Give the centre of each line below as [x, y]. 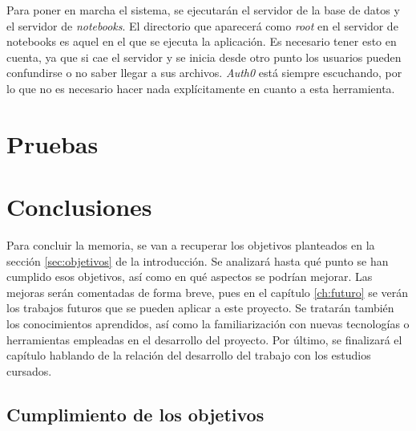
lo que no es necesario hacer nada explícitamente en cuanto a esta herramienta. [201, 88]
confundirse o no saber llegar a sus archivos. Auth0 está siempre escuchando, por [204, 73]
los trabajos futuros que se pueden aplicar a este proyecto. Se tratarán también [200, 308]
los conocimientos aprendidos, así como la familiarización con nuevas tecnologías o [208, 324]
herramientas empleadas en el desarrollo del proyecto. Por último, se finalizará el [204, 339]
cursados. [29, 370]
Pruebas [53, 143]
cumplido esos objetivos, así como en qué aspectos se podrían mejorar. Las [190, 276]
